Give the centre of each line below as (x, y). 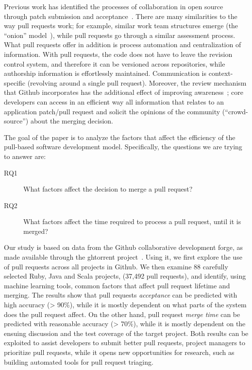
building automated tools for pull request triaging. (79, 361)
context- (221, 73)
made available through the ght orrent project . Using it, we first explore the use (123, 257)
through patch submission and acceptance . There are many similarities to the (121, 16)
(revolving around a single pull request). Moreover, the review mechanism (137, 82)
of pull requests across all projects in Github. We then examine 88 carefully (116, 266)
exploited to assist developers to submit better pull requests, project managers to (125, 343)
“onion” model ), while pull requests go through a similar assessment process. (120, 35)
